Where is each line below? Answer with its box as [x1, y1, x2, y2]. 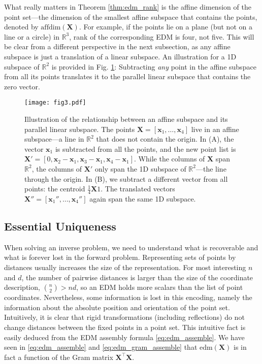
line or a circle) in [4, 31, 59, 42]
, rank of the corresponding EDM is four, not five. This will [69, 31, 254, 42]
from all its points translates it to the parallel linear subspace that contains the [4, 71, 251, 82]
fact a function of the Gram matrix [4, 351, 113, 362]
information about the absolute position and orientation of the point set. [4, 302, 230, 312]
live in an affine [191, 123, 239, 134]
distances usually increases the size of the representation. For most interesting [4, 261, 246, 272]
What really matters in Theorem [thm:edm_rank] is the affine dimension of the [4, 2, 251, 12]
